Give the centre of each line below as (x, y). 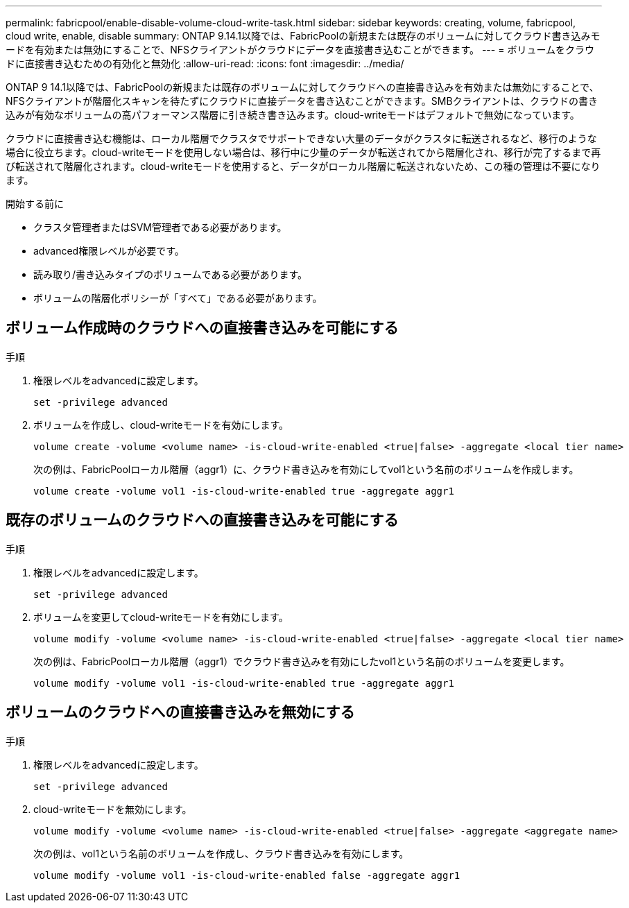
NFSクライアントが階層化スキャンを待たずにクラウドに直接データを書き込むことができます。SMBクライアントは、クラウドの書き (302, 101)
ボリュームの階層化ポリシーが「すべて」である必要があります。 (178, 298)
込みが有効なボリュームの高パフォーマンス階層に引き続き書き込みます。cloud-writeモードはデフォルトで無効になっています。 (293, 115)
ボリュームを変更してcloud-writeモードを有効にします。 (161, 617)
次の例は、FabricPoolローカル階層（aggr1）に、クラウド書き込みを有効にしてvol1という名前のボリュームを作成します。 (306, 469)
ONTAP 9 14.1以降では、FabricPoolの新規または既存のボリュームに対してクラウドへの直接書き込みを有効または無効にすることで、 (302, 87)
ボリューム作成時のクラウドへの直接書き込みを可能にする (202, 328)
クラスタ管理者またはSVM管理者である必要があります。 (160, 227)
